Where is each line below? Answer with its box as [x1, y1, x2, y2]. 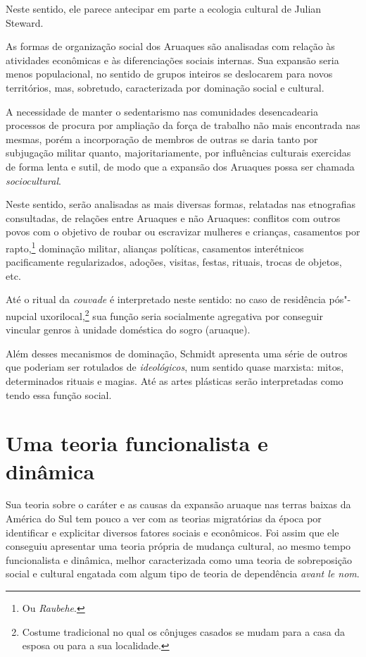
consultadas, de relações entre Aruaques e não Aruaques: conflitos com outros [6, 210, 341, 225]
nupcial [6, 308, 37, 323]
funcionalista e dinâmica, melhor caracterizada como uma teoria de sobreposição [6, 552, 352, 567]
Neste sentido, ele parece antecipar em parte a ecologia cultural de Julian [6, 1, 322, 16]
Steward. [6, 15, 44, 30]
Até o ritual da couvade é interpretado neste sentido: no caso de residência [6, 292, 326, 307]
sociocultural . [6, 173, 61, 188]
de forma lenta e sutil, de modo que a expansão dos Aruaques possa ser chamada [6, 159, 355, 173]
